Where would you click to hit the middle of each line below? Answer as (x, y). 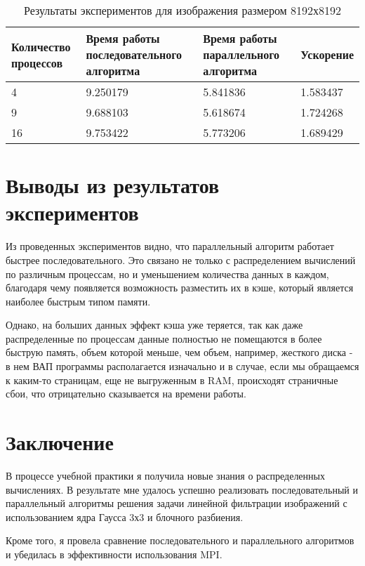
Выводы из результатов (113, 185)
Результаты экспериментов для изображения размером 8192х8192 (182, 10)
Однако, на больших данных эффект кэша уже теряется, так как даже (154, 325)
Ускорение (327, 54)
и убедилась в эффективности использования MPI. (114, 554)
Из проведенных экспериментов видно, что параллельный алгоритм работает (170, 246)
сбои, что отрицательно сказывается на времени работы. (126, 394)
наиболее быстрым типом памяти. (78, 301)
